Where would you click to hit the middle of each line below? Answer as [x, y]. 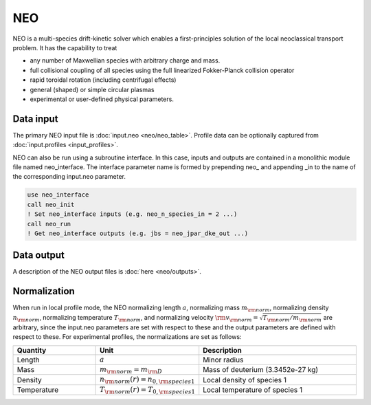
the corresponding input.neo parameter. [69, 177]
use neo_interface [58, 195]
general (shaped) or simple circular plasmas [92, 89]
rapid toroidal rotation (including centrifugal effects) [103, 80]
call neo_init [51, 204]
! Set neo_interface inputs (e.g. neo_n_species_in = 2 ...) [132, 214]
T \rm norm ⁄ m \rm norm [292, 318]
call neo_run [49, 224]
